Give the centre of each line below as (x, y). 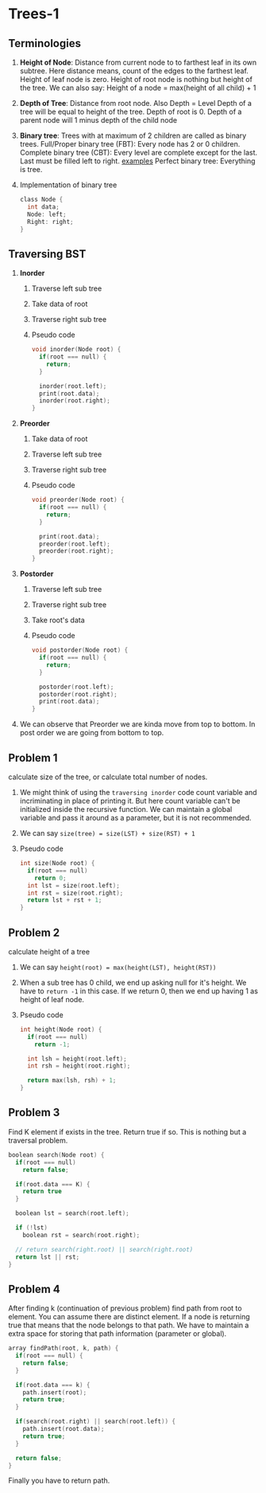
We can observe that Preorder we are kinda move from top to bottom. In (137, 724)
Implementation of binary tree (68, 185)
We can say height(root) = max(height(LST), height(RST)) (118, 967)
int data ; (43, 207)
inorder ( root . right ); (75, 401)
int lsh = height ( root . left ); (77, 1059)
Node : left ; (47, 214)
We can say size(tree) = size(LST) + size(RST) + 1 (108, 833)
